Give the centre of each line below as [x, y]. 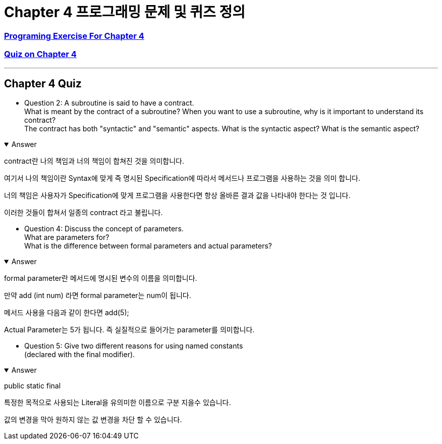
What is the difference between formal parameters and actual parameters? [148, 246]
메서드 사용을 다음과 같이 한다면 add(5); [67, 313]
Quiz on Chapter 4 [40, 54]
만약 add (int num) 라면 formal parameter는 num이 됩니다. [98, 295]
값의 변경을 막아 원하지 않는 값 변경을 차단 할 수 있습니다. [93, 420]
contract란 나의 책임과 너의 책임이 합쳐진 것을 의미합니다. [94, 161]
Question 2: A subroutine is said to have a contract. [109, 103]
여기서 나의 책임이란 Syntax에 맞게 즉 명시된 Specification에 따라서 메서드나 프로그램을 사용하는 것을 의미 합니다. [182, 178]
